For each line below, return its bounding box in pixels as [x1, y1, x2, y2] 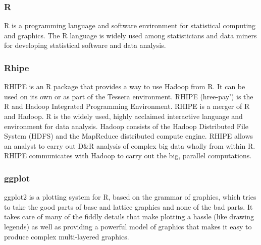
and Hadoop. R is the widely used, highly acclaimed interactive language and [4, 111, 243, 121]
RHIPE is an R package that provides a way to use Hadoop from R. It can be [4, 81, 245, 92]
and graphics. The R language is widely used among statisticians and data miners [4, 30, 257, 40]
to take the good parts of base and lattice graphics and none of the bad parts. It [4, 201, 253, 212]
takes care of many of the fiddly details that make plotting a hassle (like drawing [4, 211, 254, 222]
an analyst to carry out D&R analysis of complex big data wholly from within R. [4, 140, 255, 151]
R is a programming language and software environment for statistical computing [4, 20, 256, 31]
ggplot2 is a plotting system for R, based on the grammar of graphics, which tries [4, 192, 256, 202]
